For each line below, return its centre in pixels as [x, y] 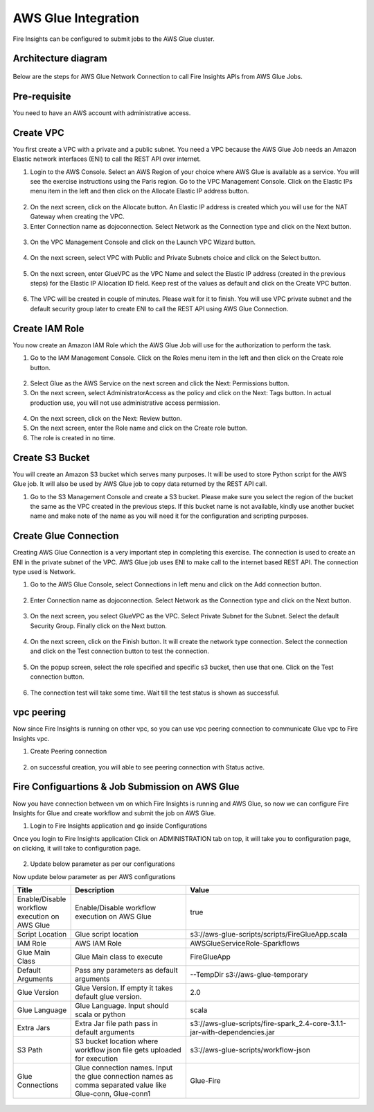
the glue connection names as [124, 1077]
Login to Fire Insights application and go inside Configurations [119, 826]
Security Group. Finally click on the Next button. [99, 626]
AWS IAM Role [98, 944]
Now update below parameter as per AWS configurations [94, 876]
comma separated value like [121, 1085]
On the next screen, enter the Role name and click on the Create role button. [139, 428]
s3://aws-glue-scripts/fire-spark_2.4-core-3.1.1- [268, 1024]
